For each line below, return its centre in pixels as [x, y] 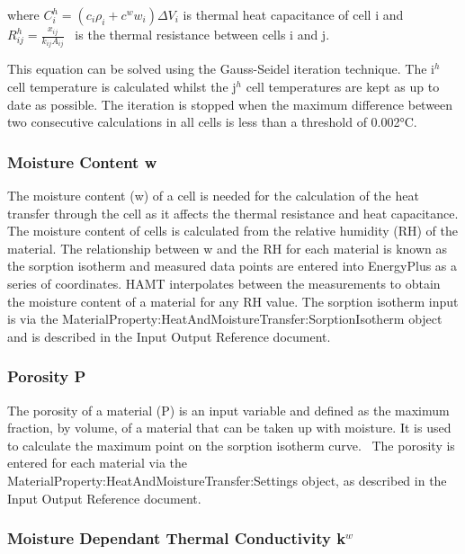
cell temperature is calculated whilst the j [122, 87]
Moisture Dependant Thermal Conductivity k [177, 538]
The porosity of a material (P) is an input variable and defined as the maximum [228, 410]
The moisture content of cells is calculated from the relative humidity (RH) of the [233, 231]
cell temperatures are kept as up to [343, 87]
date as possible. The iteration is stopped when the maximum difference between [230, 104]
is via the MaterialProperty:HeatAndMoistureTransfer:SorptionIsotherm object [225, 319]
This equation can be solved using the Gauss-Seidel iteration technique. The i [221, 69]
